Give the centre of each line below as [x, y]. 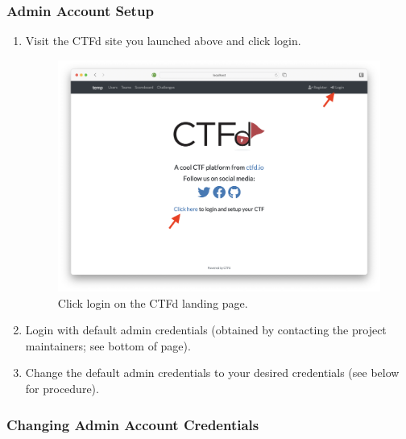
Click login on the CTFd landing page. [153, 302]
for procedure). [62, 389]
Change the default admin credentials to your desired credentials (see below [212, 373]
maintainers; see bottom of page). [108, 345]
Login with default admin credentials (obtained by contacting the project [206, 330]
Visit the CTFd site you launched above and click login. [163, 41]
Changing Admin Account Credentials [133, 424]
